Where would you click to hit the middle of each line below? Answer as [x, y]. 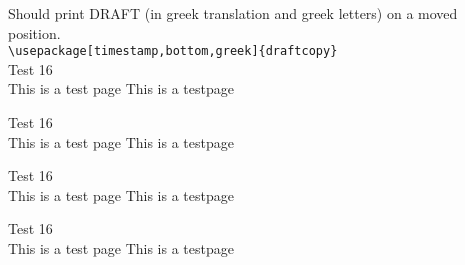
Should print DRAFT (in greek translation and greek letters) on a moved [233, 13]
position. [34, 32]
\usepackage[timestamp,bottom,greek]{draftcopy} [173, 51]
